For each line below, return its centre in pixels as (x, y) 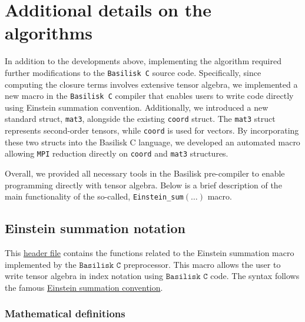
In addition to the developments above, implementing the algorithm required (143, 61)
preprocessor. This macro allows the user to (202, 264)
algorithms (49, 33)
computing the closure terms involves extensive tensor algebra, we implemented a (151, 84)
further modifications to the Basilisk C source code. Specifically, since (133, 72)
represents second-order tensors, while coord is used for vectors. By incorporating (152, 130)
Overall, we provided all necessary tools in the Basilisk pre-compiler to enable (145, 173)
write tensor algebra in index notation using (84, 276)
